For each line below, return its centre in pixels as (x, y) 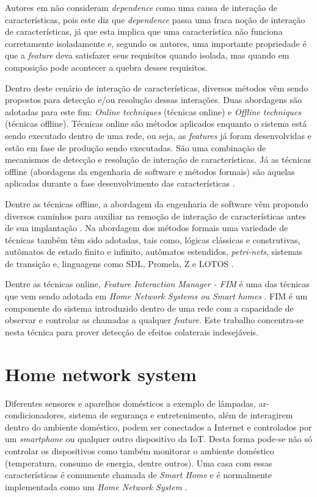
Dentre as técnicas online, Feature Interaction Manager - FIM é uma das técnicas (157, 284)
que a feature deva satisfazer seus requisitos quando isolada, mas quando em (147, 55)
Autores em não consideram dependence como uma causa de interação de (141, 7)
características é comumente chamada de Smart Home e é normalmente (139, 475)
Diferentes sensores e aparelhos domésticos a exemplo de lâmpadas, (130, 403)
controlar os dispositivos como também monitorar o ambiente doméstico (140, 450)
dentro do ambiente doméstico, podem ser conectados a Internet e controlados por (158, 427)
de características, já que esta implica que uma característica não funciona (144, 31)
